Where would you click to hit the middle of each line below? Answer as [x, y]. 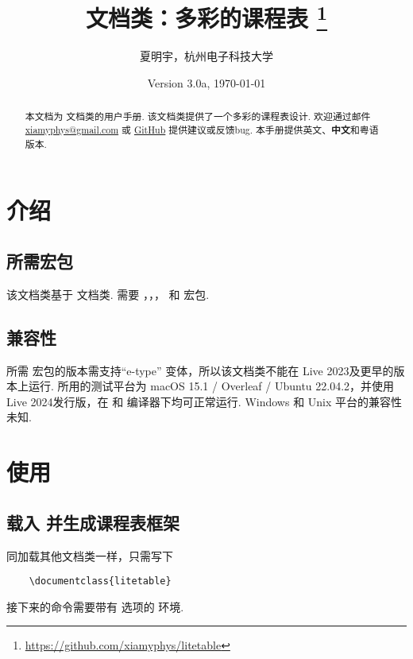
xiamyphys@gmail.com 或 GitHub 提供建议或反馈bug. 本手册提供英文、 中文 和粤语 [202, 130]
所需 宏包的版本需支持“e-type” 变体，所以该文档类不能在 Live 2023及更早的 [200, 370]
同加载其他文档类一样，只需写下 [90, 555]
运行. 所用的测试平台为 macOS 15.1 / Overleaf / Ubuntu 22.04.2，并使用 [211, 386]
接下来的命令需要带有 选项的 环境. [95, 606]
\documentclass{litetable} [100, 581]
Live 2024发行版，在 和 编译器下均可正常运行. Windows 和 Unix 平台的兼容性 [205, 401]
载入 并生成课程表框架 [93, 522]
